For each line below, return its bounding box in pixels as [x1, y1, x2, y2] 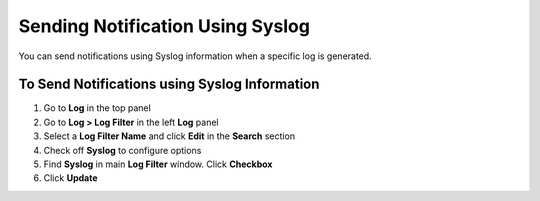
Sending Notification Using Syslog [18, 15, 310, 37]
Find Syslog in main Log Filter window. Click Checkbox [43, 158, 273, 170]
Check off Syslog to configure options [43, 144, 202, 156]
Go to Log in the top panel [43, 102, 152, 114]
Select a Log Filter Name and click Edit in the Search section [43, 130, 295, 142]
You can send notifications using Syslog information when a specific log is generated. [18, 50, 372, 62]
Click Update [43, 172, 98, 184]
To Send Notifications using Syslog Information [18, 76, 320, 93]
